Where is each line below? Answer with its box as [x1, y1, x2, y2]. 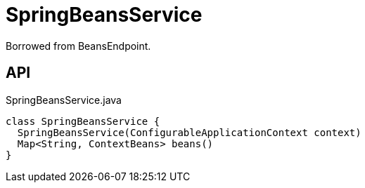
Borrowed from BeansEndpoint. [6, 39, 151, 52]
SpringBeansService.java [6, 93, 122, 106]
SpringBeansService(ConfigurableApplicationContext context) [17, 126, 361, 138]
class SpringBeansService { [6, 115, 160, 127]
